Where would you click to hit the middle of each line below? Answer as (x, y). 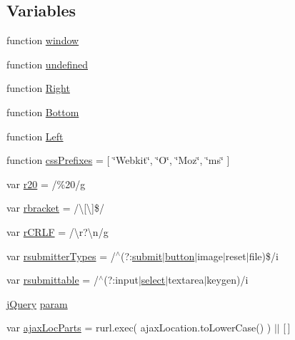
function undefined (47, 64)
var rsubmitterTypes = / (61, 256)
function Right (38, 88)
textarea (186, 280)
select (153, 280)
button (180, 256)
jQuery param (37, 303)
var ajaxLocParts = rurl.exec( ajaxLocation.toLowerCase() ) (139, 328)
